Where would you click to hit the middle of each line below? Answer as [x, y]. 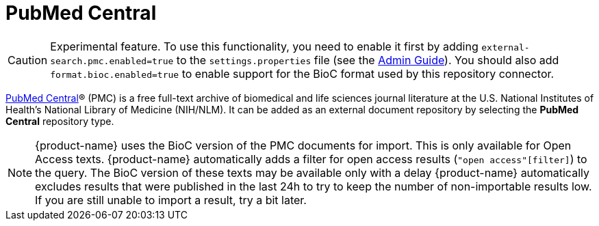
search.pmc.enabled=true [112, 61]
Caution [28, 60]
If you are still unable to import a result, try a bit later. [171, 200]
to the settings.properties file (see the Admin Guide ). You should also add [368, 60]
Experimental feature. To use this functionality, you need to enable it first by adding [264, 46]
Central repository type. [60, 121]
